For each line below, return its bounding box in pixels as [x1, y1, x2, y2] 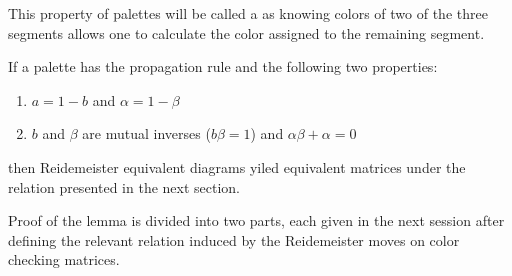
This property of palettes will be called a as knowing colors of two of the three [8, 3, 488, 23]
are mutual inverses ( [82, 123, 211, 144]
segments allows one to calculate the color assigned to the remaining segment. [8, 22, 485, 43]
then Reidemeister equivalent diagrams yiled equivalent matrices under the [8, 156, 466, 177]
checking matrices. [8, 249, 120, 270]
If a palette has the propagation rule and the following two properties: [8, 56, 438, 77]
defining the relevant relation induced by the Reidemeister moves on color [8, 229, 460, 250]
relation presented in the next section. [8, 176, 241, 197]
